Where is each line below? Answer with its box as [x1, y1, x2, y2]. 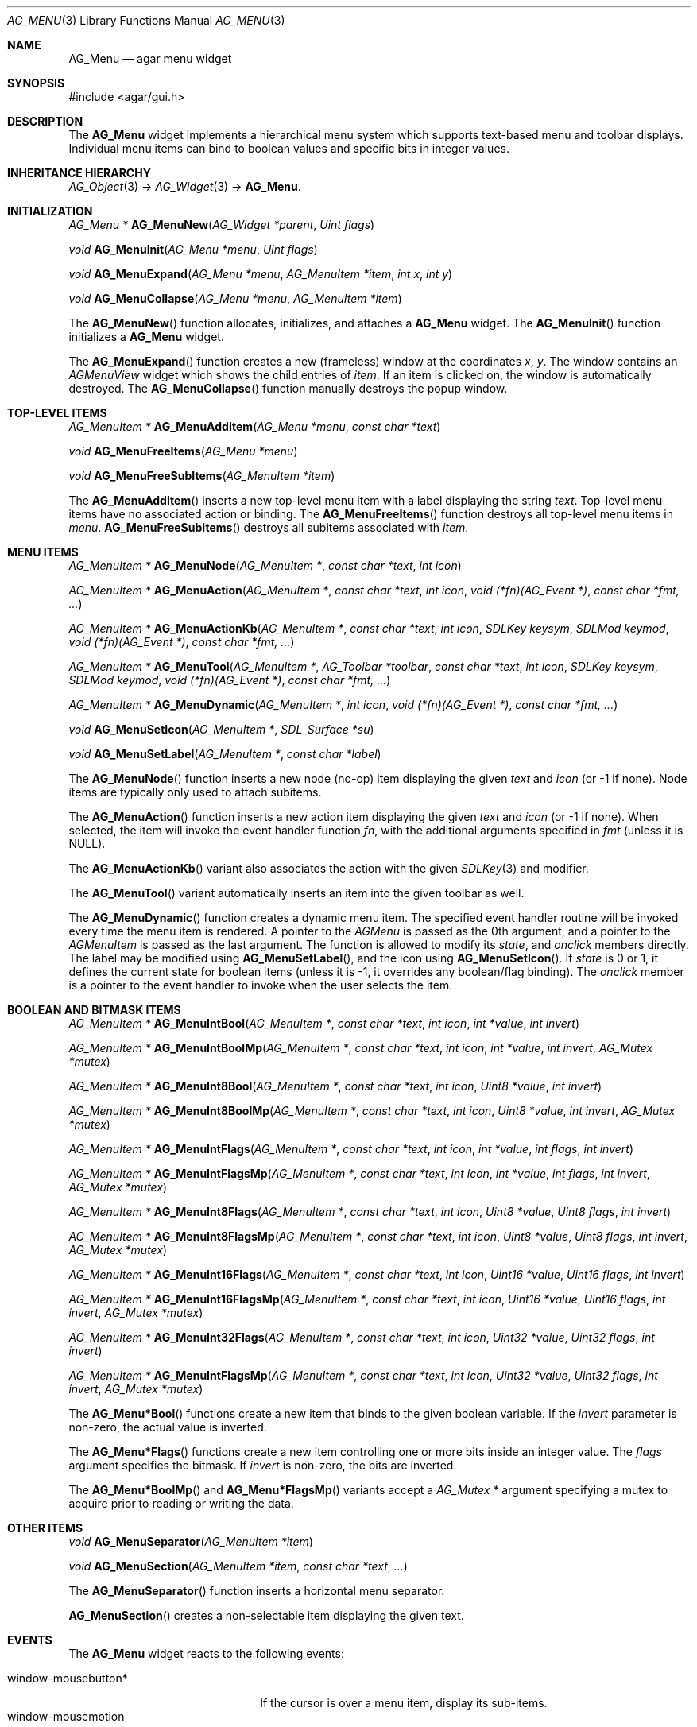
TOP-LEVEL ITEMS [7, 406, 107, 420]
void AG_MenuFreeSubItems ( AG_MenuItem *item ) [68, 469, 335, 482]
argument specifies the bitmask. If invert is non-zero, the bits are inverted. [68, 1458, 457, 1472]
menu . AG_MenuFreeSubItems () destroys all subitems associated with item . [68, 521, 469, 534]
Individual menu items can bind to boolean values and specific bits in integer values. [68, 141, 509, 155]
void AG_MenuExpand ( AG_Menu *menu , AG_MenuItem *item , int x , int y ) [68, 267, 453, 281]
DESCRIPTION [7, 114, 83, 128]
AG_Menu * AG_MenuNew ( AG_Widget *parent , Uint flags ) [68, 218, 375, 231]
